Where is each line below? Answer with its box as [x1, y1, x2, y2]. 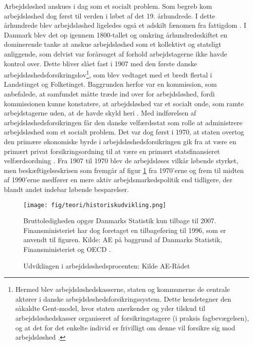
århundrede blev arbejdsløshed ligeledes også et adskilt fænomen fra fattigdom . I [4, 20, 246, 30]
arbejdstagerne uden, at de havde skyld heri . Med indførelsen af [4, 108, 197, 118]
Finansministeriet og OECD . [23, 244, 111, 254]
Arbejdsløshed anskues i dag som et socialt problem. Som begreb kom [4, 1, 212, 11]
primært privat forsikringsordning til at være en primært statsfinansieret [4, 146, 220, 156]
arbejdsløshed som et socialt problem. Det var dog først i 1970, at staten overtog [4, 127, 244, 137]
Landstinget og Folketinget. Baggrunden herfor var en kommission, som [4, 79, 217, 89]
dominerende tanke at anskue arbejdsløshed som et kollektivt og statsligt [4, 39, 221, 49]
